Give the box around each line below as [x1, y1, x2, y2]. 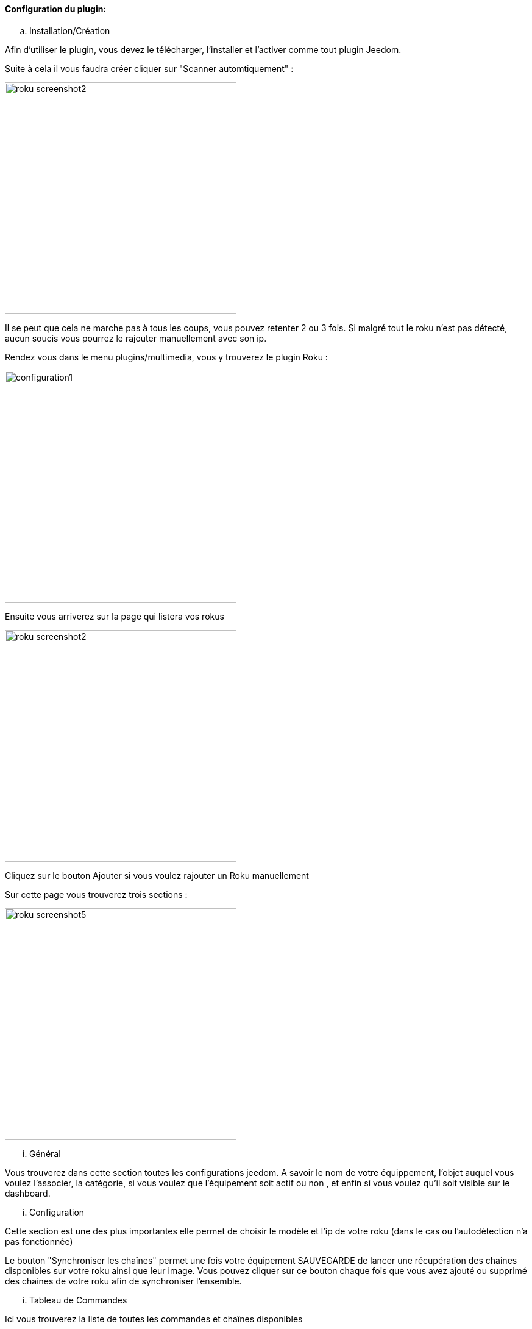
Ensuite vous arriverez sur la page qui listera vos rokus [5, 611, 224, 622]
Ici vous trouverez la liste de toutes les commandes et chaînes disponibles [5, 1313, 303, 1324]
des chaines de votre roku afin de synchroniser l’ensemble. [5, 1275, 242, 1286]
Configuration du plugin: [5, 4, 107, 14]
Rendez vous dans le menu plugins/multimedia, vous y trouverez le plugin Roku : [5, 351, 328, 362]
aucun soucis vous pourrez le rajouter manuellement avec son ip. [5, 332, 267, 343]
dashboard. [5, 1188, 51, 1198]
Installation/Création [29, 25, 110, 36]
